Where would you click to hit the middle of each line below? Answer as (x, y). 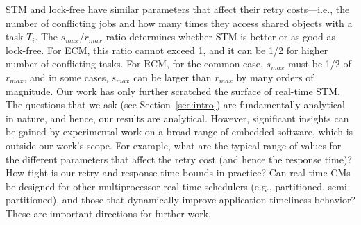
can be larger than (173, 77)
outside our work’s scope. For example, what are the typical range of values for (174, 145)
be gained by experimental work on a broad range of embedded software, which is (179, 132)
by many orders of (275, 77)
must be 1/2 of (320, 64)
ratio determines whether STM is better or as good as (220, 36)
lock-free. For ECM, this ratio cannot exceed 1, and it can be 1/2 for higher (167, 50)
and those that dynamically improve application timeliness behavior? (209, 200)
